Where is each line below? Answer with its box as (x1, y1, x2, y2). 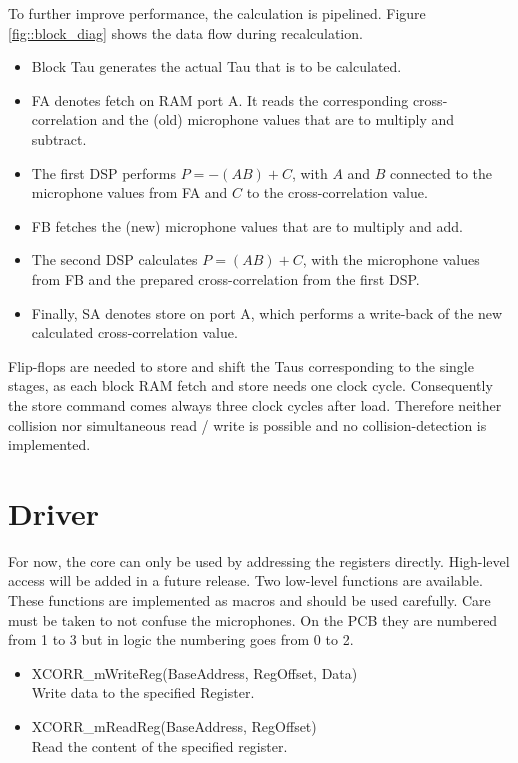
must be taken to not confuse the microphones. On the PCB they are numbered (8, 609, 498, 630)
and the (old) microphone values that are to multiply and (101, 109, 455, 130)
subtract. (31, 128, 87, 149)
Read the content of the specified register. (31, 735, 288, 756)
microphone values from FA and (31, 182, 228, 203)
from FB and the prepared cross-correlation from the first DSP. (31, 268, 420, 289)
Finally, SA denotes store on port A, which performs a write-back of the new (31, 302, 503, 323)
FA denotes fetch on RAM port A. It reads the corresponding (31, 89, 409, 110)
